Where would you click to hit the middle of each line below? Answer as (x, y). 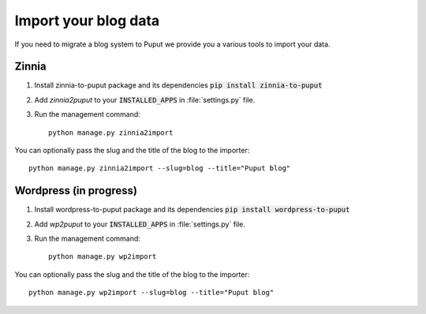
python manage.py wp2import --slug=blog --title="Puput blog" (151, 293)
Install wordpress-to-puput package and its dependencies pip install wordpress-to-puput (192, 210)
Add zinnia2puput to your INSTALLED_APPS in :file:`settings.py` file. (145, 99)
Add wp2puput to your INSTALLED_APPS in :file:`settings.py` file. (140, 224)
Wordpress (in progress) (76, 191)
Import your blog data (87, 21)
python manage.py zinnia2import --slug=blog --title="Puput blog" (160, 168)
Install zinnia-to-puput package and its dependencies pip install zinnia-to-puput (178, 85)
